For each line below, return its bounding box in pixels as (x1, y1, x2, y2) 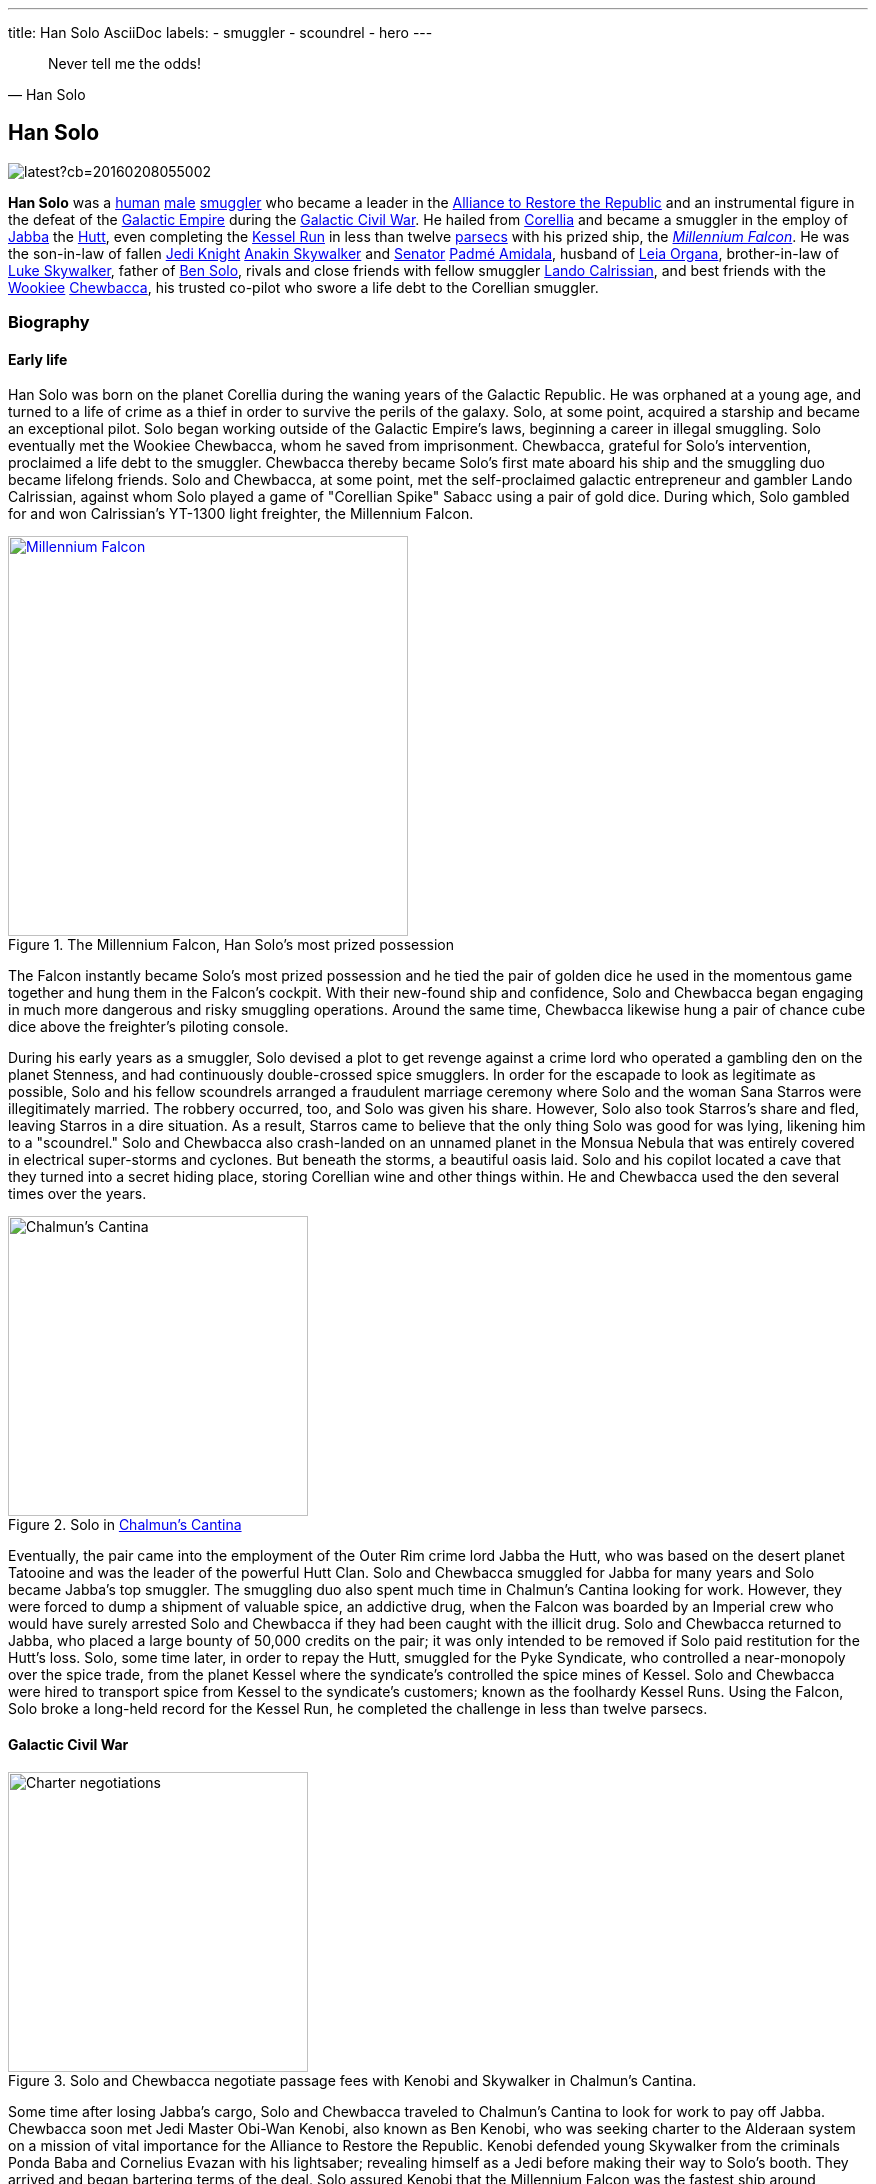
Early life (8, 350, 68, 368)
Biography (8, 312, 90, 333)
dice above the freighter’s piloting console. (8, 1018, 289, 1036)
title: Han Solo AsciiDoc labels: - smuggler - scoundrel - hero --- (8, 24, 433, 41)
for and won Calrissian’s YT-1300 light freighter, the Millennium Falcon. (8, 505, 474, 523)
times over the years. (8, 1185, 147, 1203)
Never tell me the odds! (48, 55, 202, 72)
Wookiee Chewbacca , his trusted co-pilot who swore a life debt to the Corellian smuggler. (8, 278, 599, 296)
